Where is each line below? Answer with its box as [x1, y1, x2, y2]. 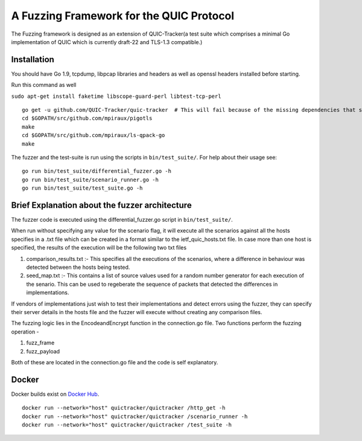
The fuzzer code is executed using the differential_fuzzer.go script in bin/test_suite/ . [11, 216, 233, 224]
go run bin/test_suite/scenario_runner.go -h [22, 176, 159, 183]
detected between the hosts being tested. [26, 263, 130, 271]
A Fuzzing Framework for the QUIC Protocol [11, 9, 235, 22]
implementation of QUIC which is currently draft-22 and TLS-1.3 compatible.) [11, 38, 203, 45]
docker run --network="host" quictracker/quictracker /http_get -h [22, 405, 226, 411]
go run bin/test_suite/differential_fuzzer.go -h [22, 168, 172, 175]
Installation [11, 54, 54, 65]
